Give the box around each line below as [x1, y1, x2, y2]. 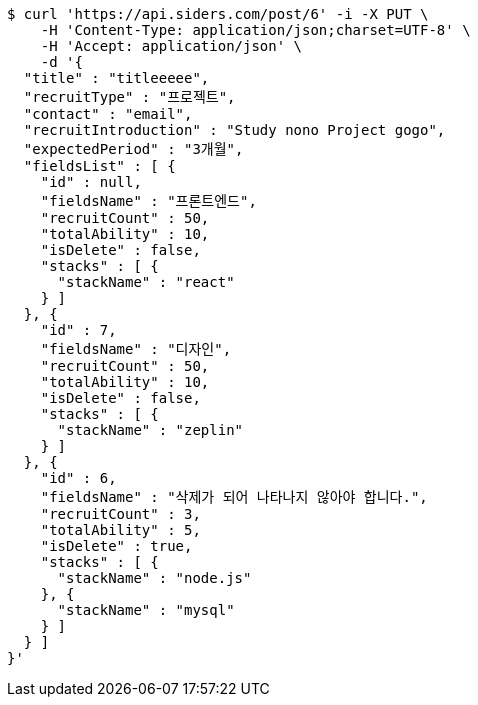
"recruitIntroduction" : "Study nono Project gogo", [23, 122, 446, 138]
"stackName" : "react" [57, 274, 235, 290]
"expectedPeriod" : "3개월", [23, 141, 244, 157]
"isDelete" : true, [40, 538, 193, 554]
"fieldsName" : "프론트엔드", [40, 193, 257, 209]
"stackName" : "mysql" [57, 602, 235, 618]
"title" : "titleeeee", [23, 70, 210, 86]
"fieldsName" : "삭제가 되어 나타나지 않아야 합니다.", [40, 489, 428, 505]
